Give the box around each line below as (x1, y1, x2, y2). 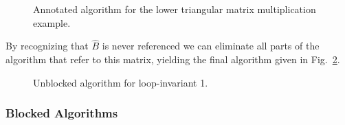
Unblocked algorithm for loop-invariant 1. (33, 75, 208, 89)
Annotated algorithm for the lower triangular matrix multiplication (33, 2, 316, 16)
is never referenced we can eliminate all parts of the (102, 38, 320, 53)
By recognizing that (5, 38, 89, 53)
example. (33, 15, 71, 30)
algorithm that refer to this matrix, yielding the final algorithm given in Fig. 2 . (5, 52, 340, 66)
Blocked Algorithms (5, 104, 118, 122)
